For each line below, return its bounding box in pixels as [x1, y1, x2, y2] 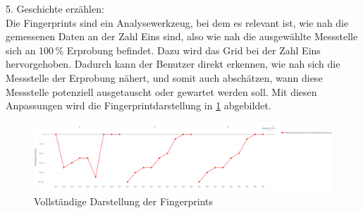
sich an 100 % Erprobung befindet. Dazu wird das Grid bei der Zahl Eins [6, 42, 321, 57]
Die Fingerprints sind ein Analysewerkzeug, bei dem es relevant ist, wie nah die [6, 15, 349, 30]
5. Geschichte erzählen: [6, 1, 104, 16]
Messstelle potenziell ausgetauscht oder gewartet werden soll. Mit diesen [6, 84, 317, 99]
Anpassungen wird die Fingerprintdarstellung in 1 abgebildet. [6, 98, 271, 113]
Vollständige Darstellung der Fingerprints [34, 194, 213, 209]
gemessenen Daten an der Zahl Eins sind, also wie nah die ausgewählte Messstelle [6, 29, 358, 44]
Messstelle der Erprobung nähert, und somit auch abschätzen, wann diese [6, 70, 323, 85]
